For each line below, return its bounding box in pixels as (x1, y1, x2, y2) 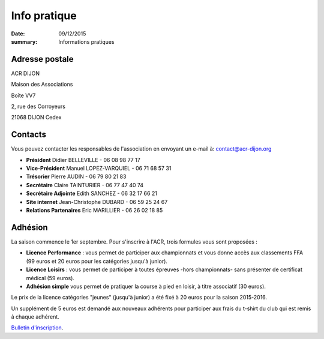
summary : (11, 38, 38, 45)
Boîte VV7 (11, 92, 36, 99)
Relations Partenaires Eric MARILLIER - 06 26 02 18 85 (26, 207, 163, 214)
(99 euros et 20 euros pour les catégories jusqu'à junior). (26, 257, 168, 265)
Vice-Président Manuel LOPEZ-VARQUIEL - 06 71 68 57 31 (26, 165, 172, 172)
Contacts (11, 130, 47, 140)
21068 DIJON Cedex (11, 114, 62, 121)
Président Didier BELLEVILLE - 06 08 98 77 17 (26, 156, 140, 163)
